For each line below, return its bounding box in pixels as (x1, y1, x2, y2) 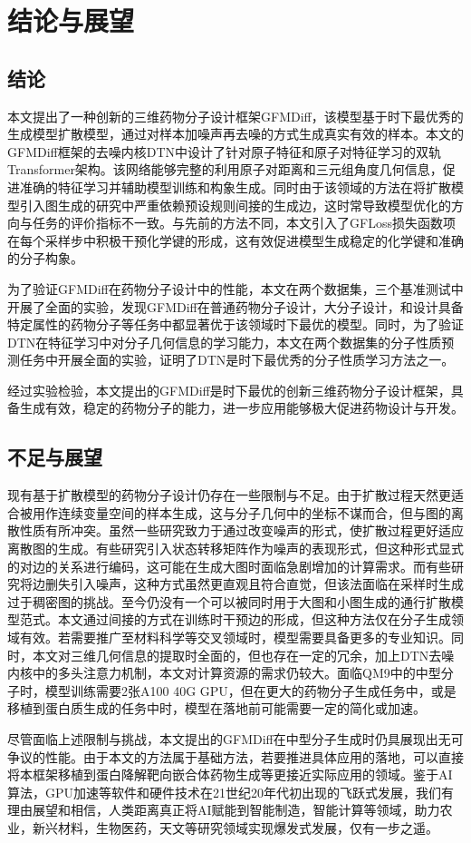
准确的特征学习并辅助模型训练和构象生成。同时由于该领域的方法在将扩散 (19, 177, 451, 196)
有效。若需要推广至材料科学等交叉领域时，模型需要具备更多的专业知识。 (19, 628, 451, 647)
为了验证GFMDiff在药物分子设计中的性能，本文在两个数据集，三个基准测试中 (7, 279, 464, 298)
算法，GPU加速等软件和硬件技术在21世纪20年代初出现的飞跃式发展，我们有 (7, 782, 455, 801)
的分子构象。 (7, 249, 83, 268)
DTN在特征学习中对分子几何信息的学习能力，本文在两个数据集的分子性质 (7, 332, 442, 351)
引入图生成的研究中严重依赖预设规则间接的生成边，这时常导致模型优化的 (19, 195, 451, 214)
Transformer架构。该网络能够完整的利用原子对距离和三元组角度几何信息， (7, 160, 443, 179)
